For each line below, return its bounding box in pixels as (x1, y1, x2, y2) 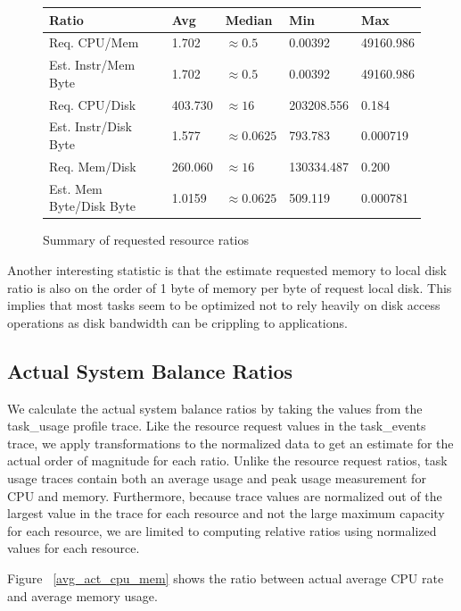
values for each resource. (7, 539, 140, 557)
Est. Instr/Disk (49, 117, 132, 136)
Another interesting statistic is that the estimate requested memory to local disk (7, 261, 447, 280)
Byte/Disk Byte (49, 197, 136, 215)
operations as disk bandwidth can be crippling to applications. (7, 313, 348, 331)
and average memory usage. (7, 586, 158, 605)
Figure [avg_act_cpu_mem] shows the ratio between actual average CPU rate (7, 568, 444, 587)
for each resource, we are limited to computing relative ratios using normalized (7, 521, 437, 540)
